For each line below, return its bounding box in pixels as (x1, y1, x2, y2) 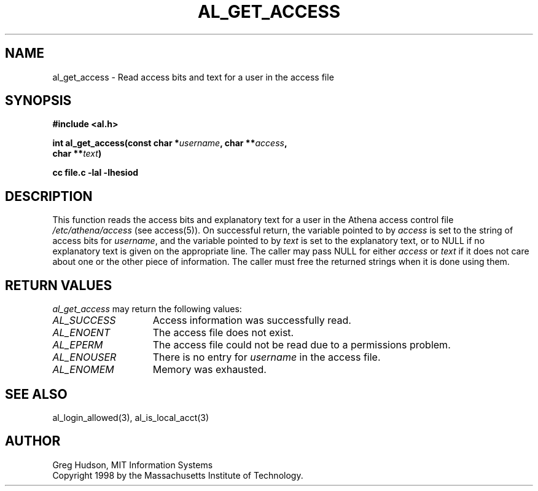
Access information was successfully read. (152, 314, 351, 327)
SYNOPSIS (5, 93, 72, 109)
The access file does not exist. (152, 326, 294, 339)
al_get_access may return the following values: (52, 304, 242, 315)
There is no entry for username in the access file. (152, 351, 381, 364)
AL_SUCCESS (52, 314, 116, 327)
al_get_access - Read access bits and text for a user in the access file (52, 71, 334, 82)
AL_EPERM (52, 339, 103, 352)
